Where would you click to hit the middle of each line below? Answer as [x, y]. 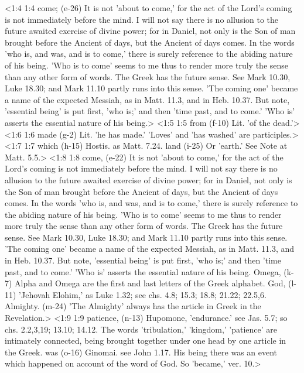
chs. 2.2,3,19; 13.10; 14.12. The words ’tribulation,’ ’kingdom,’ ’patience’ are [141, 329]
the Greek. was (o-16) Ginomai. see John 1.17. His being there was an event [141, 352]
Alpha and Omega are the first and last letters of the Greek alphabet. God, [150, 283]
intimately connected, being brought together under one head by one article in [146, 341]
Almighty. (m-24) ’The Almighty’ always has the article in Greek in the [133, 306]
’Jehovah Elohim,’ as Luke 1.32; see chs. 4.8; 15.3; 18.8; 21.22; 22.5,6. [143, 294]
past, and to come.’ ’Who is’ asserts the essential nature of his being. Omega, [143, 271]
